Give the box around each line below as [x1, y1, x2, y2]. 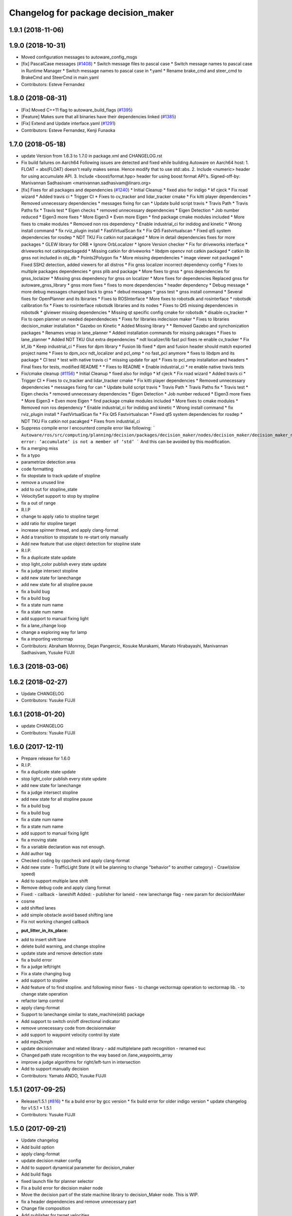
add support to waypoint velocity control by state [21, 1032, 120, 1038]
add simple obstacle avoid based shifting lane [21, 912, 113, 918]
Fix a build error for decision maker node [21, 1185, 103, 1191]
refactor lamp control [21, 998, 64, 1004]
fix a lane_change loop [21, 623, 67, 628]
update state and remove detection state [21, 950, 103, 956]
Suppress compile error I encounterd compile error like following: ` [21, 425, 156, 431]
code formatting [21, 466, 54, 472]
